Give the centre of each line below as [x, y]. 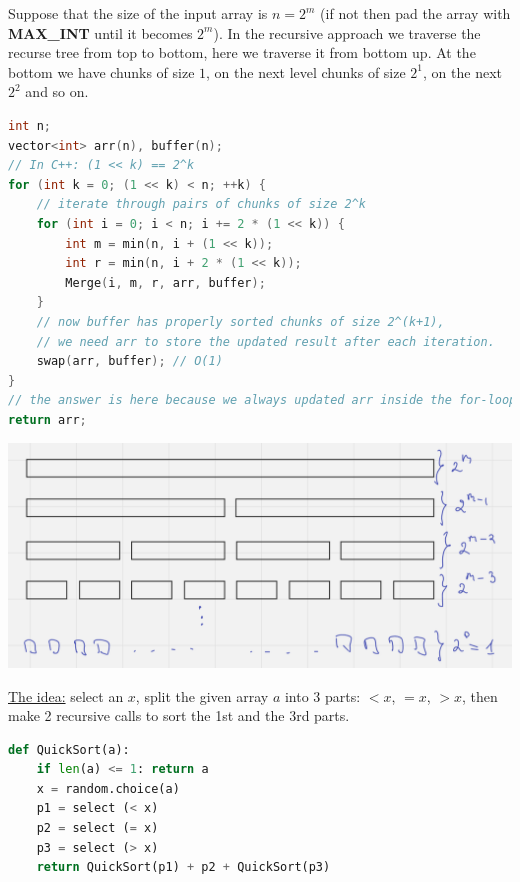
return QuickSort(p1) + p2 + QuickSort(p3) [183, 867]
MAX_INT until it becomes [100, 32]
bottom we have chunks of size [101, 71]
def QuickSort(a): [69, 749]
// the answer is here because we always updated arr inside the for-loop [262, 400]
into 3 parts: [322, 695]
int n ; [29, 125]
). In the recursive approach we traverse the [347, 32]
